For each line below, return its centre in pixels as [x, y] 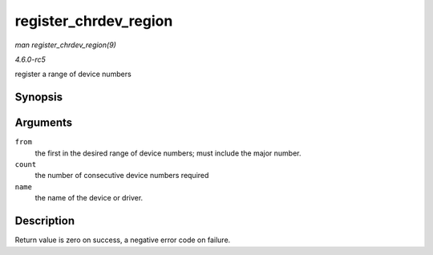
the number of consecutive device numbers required [122, 176]
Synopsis [39, 97]
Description [45, 221]
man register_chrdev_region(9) [65, 45]
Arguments [44, 123]
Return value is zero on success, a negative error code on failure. [123, 240]
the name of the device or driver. [89, 198]
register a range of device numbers [73, 74]
